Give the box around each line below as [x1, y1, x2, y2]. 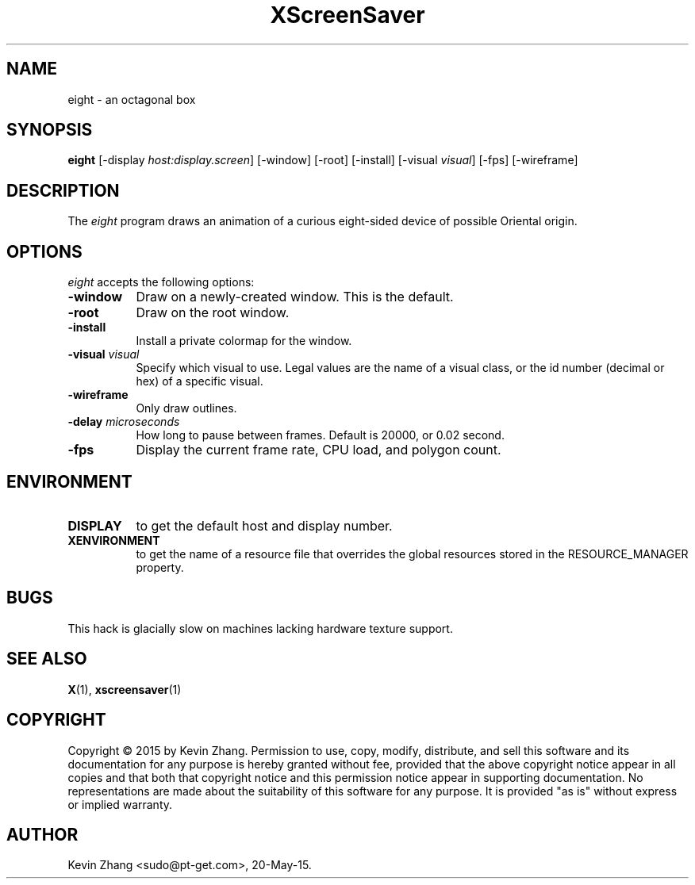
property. [136, 560, 184, 574]
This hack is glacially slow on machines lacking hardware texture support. [67, 621, 453, 635]
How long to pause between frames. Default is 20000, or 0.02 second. [136, 428, 505, 442]
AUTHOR [6, 824, 79, 845]
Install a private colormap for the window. [136, 334, 352, 348]
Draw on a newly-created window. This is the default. [136, 289, 454, 305]
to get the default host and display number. [136, 517, 393, 534]
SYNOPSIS [6, 120, 93, 140]
